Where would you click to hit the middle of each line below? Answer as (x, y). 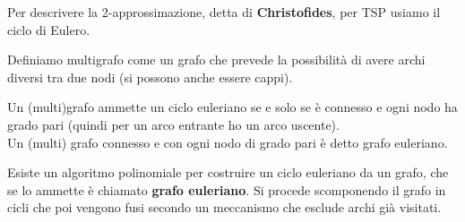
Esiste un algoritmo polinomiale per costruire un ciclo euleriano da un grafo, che (228, 172)
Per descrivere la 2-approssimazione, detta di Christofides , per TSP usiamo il (224, 12)
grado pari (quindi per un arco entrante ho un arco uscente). (173, 124)
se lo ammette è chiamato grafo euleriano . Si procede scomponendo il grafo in (227, 189)
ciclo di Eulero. (49, 29)
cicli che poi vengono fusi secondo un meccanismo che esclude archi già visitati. (224, 207)
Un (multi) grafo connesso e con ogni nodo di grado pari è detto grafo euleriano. (228, 142)
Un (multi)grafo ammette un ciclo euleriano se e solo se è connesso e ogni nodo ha (232, 107)
